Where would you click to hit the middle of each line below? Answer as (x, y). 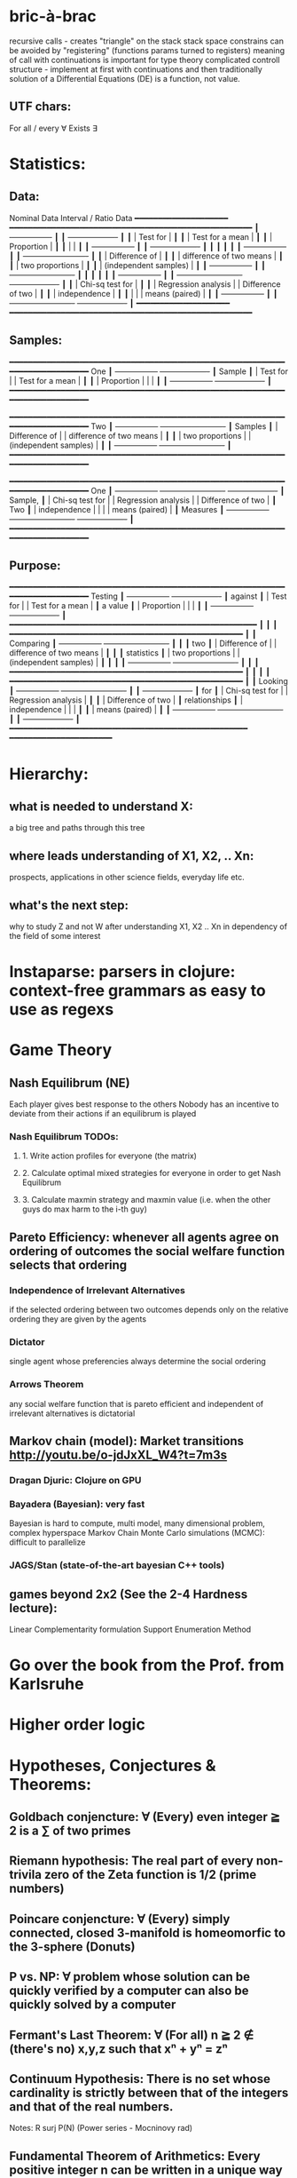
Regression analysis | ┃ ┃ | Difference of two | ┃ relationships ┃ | (126, 700)
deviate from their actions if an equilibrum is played (103, 1114)
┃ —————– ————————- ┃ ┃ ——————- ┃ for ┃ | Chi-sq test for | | (148, 691)
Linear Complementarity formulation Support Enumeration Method (130, 1630)
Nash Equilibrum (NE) (70, 1082)
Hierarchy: (49, 774)
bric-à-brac (53, 16)
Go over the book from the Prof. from (147, 1665)
